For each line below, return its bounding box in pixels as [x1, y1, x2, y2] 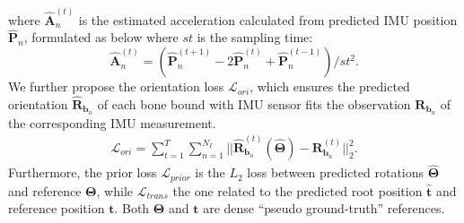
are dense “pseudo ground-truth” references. [203, 199, 445, 218]
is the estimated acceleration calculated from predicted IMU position [78, 10, 458, 29]
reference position [8, 199, 105, 218]
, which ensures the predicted [250, 77, 410, 96]
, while [96, 181, 134, 200]
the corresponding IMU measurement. [8, 113, 216, 132]
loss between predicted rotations [247, 163, 425, 182]
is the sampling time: [197, 28, 313, 47]
